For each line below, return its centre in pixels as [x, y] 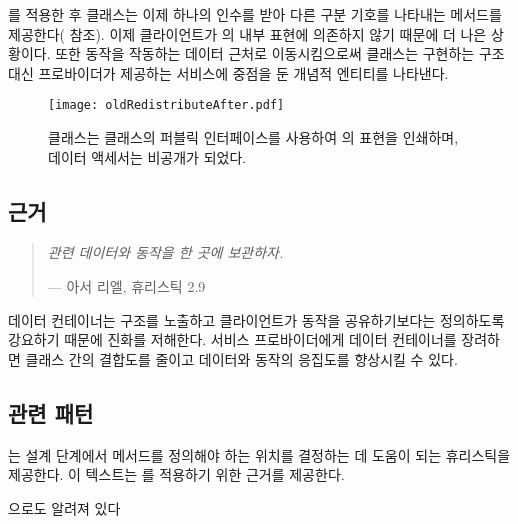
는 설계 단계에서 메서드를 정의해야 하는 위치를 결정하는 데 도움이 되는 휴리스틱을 [259, 454]
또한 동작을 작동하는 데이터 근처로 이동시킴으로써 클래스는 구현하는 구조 [280, 53]
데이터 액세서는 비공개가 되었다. [147, 156]
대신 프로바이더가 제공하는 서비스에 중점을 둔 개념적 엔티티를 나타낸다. [228, 72]
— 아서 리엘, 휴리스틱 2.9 [126, 286]
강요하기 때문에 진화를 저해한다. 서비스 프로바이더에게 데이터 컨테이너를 [232, 339]
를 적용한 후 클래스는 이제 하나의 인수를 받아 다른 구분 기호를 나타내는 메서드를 [255, 14]
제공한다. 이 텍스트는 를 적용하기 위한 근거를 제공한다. [176, 474]
